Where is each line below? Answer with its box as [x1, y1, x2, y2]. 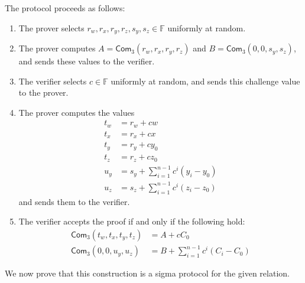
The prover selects [18, 21, 85, 34]
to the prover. [18, 86, 69, 99]
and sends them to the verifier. [18, 195, 130, 207]
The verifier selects [18, 74, 87, 87]
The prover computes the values [18, 106, 135, 118]
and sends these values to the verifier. [18, 55, 155, 67]
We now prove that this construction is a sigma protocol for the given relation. [5, 267, 290, 279]
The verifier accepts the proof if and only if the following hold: [18, 215, 245, 227]
